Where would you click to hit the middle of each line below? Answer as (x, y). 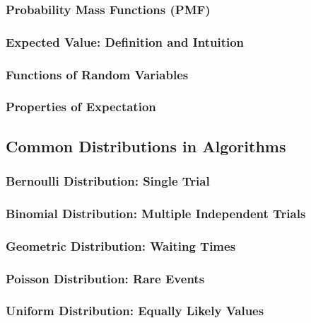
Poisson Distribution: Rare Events (105, 278)
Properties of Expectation (81, 107)
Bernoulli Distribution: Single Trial (108, 181)
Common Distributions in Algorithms (146, 146)
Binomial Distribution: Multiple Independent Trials (156, 213)
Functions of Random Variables (97, 74)
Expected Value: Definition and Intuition (125, 41)
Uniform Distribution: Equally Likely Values (135, 311)
